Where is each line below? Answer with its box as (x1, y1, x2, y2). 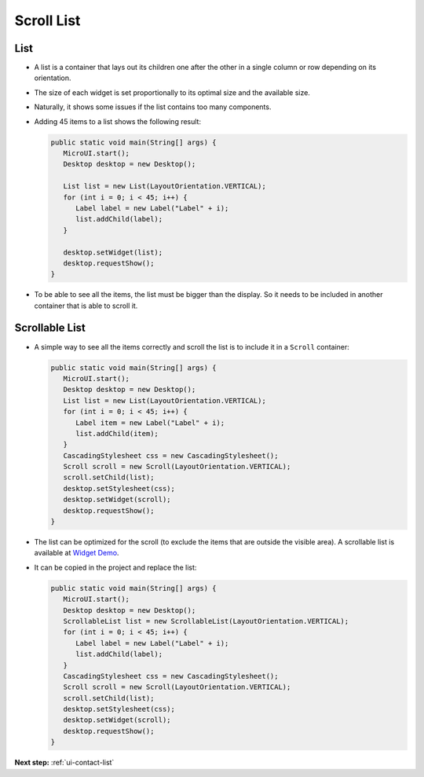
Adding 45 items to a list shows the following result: (34, 116, 202, 126)
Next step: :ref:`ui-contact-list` (14, 758, 115, 768)
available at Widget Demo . (34, 548, 119, 558)
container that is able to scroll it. (34, 301, 138, 310)
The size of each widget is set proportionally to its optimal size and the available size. (34, 87, 310, 97)
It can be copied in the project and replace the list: (34, 563, 197, 572)
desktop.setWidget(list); (63, 247, 163, 257)
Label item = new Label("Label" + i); (75, 418, 225, 427)
